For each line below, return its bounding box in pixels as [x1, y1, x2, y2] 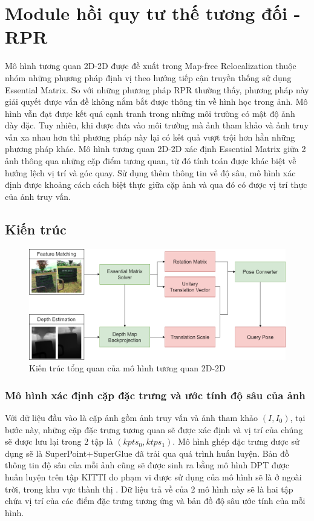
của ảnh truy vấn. [5, 190, 71, 202]
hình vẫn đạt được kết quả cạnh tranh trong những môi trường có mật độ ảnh [5, 107, 295, 119]
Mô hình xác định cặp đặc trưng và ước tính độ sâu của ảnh [5, 387, 306, 402]
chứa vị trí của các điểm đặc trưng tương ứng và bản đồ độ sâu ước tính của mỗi [5, 494, 306, 507]
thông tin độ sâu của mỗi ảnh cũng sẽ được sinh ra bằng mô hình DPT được [5, 459, 290, 471]
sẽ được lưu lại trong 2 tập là [5, 435, 113, 448]
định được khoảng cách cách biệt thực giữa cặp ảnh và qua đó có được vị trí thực [5, 178, 307, 191]
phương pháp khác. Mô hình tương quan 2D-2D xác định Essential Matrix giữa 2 [5, 142, 306, 155]
